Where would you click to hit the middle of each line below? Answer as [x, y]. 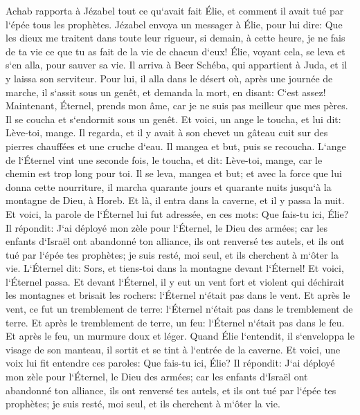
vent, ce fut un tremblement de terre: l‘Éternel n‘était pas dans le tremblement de [179, 309]
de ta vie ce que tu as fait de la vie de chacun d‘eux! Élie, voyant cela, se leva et [175, 51]
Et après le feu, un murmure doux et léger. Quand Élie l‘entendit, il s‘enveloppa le [180, 336]
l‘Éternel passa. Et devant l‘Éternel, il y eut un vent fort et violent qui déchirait [175, 281]
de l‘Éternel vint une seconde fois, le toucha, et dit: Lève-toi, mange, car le [164, 159]
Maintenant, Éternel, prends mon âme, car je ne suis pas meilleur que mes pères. [177, 105]
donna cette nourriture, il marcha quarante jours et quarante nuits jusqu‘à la [169, 186]
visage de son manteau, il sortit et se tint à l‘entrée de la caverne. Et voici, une [173, 349]
